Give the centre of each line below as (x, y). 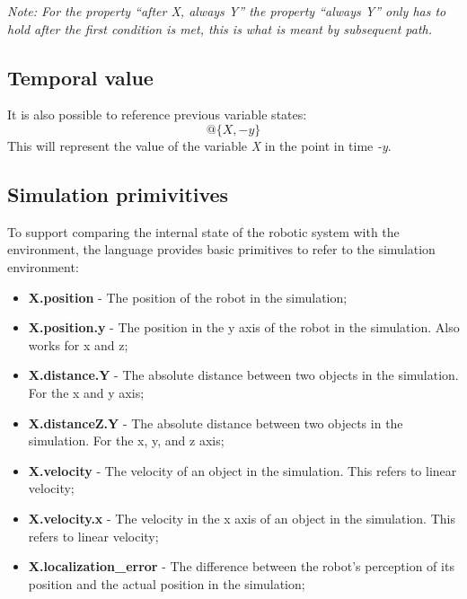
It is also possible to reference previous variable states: (157, 115)
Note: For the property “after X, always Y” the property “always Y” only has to (227, 11)
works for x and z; (78, 344)
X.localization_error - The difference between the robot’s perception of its (241, 566)
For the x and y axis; (86, 392)
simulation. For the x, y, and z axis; (126, 440)
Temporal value (80, 77)
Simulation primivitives (118, 194)
